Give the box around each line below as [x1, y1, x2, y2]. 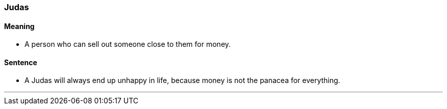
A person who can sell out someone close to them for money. [24, 40, 231, 49]
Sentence [4, 58, 37, 67]
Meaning [4, 21, 35, 31]
